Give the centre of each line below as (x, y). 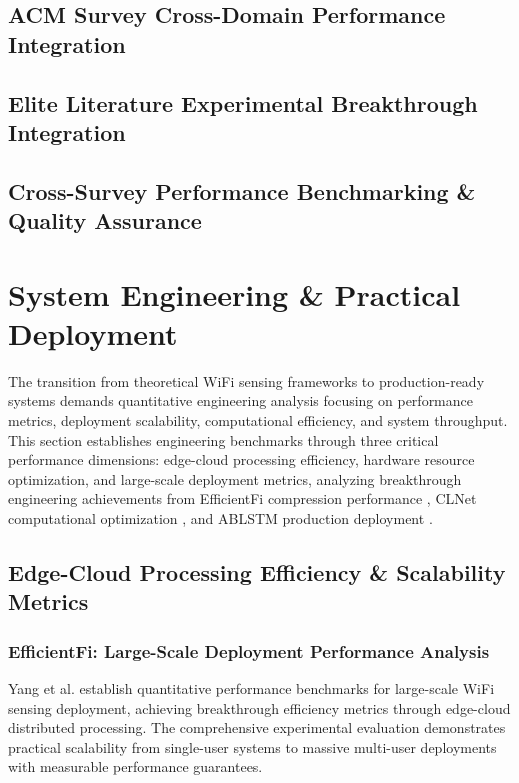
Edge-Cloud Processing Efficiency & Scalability (257, 571)
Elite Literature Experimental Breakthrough (243, 102)
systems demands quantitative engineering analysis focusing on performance (240, 400)
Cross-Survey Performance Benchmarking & (242, 190)
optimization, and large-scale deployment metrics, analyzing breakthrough (235, 478)
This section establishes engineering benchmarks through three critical (223, 439)
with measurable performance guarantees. (135, 766)
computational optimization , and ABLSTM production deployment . (220, 517)
